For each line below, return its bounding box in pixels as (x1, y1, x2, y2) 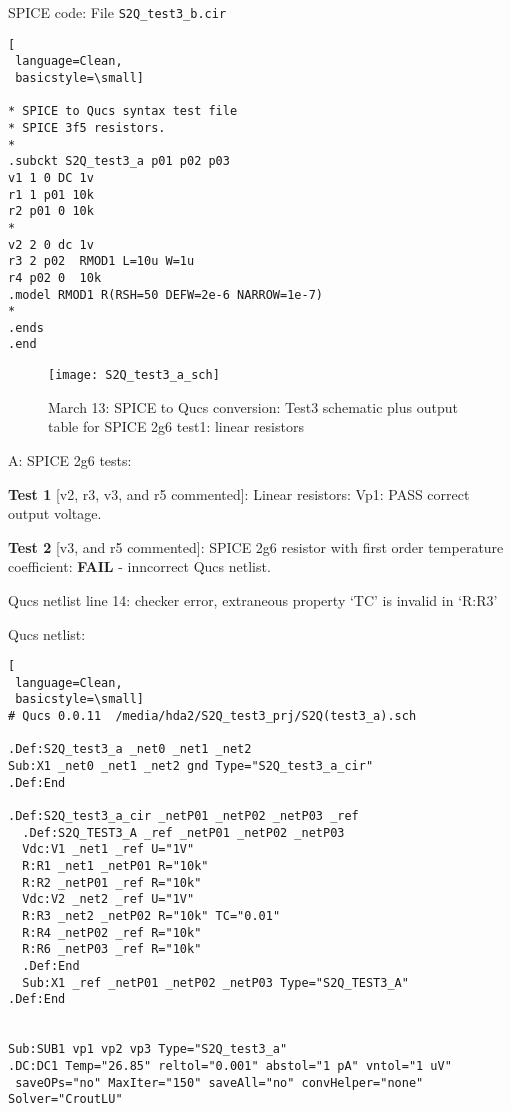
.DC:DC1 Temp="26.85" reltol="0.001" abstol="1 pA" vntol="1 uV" (8, 1058, 452, 1073)
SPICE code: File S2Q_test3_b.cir (8, 2, 227, 22)
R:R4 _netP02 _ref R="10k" (22, 925, 202, 940)
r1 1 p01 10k (8, 187, 94, 202)
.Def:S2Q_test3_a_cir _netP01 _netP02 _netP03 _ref (8, 809, 359, 824)
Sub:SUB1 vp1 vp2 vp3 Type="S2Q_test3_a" (8, 1042, 288, 1057)
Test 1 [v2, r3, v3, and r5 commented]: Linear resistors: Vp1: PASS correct (8, 483, 470, 504)
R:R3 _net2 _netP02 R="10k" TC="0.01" (22, 908, 281, 923)
